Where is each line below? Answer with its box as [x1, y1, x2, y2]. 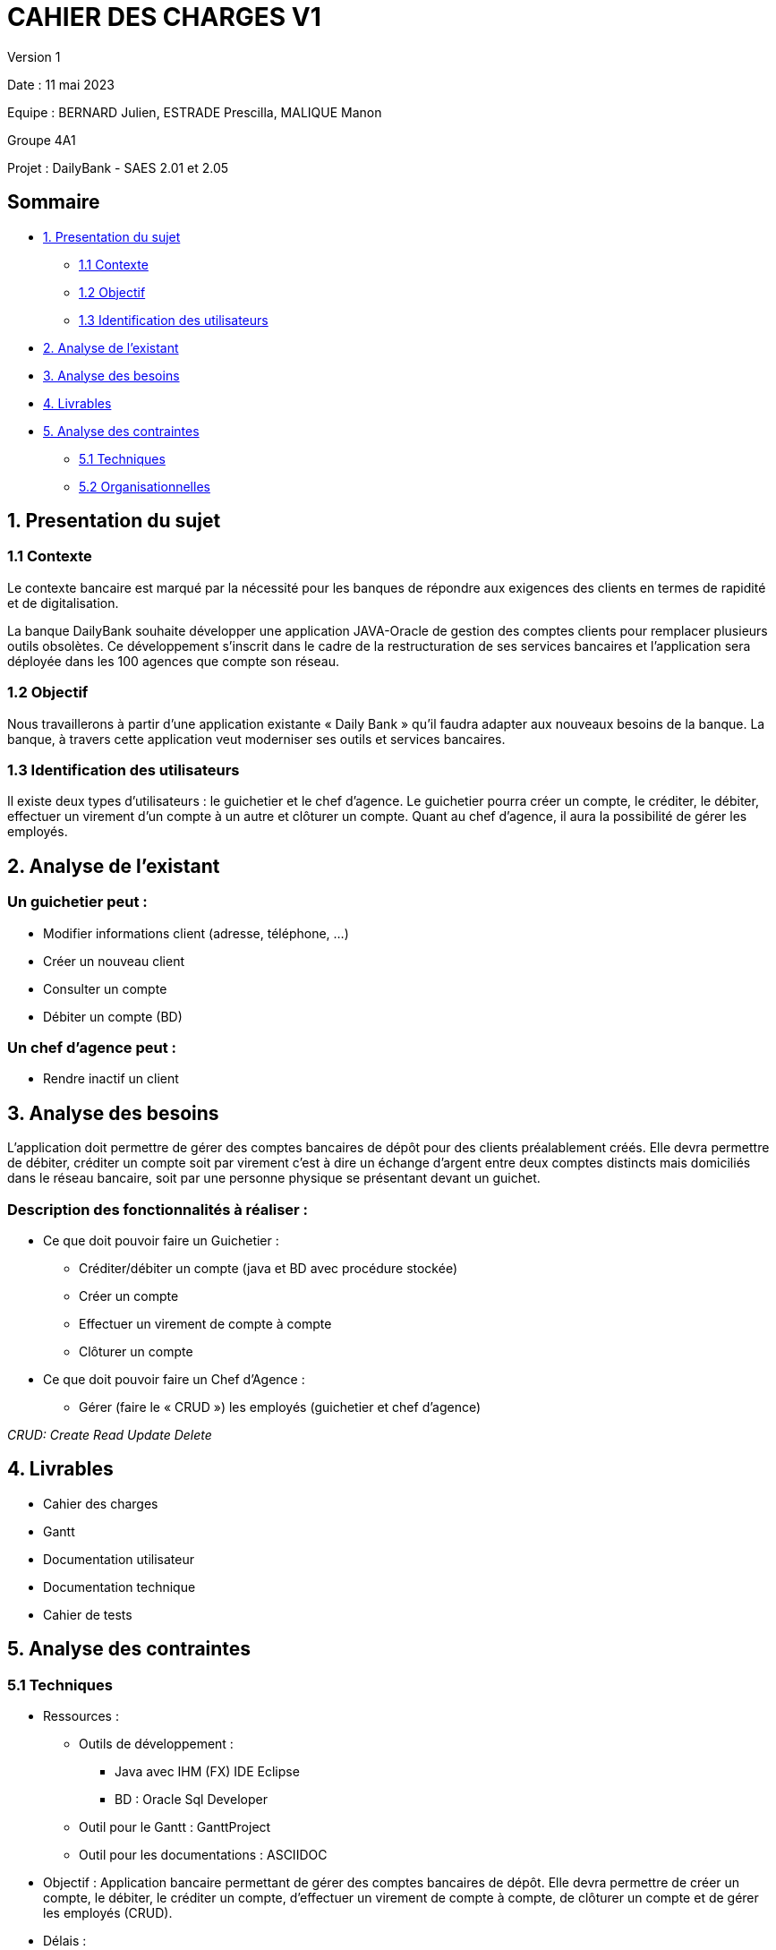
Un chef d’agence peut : [7, 1038, 177, 1056]
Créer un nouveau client [43, 953, 184, 969]
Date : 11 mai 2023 [7, 76, 115, 92]
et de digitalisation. [7, 594, 119, 611]
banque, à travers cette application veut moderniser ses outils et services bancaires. [7, 731, 506, 747]
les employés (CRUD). [43, 1904, 173, 1920]
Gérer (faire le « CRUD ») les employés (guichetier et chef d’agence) [79, 1398, 482, 1415]
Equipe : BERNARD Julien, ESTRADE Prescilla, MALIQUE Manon [7, 104, 382, 120]
